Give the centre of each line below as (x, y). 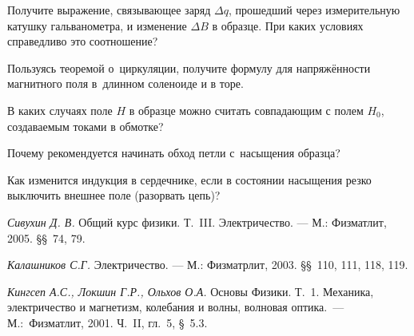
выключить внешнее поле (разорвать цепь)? (114, 195)
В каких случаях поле (60, 110)
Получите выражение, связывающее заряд (109, 10)
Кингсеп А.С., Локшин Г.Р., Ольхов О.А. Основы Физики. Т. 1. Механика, (191, 291)
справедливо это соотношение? (83, 41)
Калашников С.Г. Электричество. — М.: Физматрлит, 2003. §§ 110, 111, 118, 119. (208, 265)
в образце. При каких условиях (288, 25)
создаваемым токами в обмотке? (86, 126)
